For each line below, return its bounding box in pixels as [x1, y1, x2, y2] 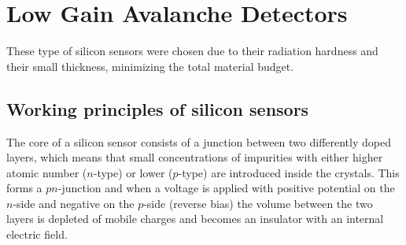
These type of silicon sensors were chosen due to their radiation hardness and [6, 43, 378, 59]
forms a [6, 180, 42, 196]
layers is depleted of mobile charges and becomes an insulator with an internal [6, 210, 384, 227]
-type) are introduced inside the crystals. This [178, 164, 400, 180]
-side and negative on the [13, 195, 135, 211]
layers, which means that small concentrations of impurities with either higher [6, 149, 383, 165]
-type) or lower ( [93, 164, 173, 180]
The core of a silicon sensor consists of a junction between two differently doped [6, 133, 391, 150]
